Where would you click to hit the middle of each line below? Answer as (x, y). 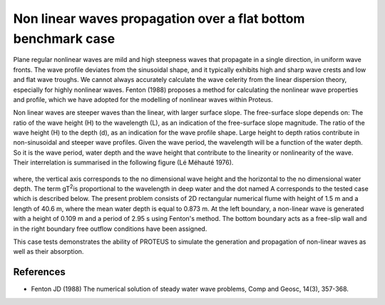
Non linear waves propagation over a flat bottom (159, 19)
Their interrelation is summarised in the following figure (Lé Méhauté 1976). (123, 162)
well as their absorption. (48, 252)
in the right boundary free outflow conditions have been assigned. (110, 229)
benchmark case (64, 38)
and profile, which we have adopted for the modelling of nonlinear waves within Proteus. (143, 99)
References (39, 272)
